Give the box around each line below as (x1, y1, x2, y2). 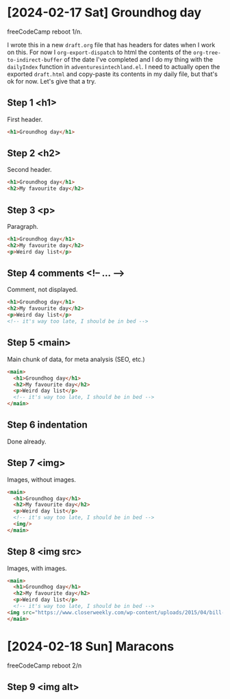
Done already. (7, 437, 47, 445)
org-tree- (192, 49, 221, 56)
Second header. (7, 166, 52, 174)
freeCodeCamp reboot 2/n (7, 661, 82, 670)
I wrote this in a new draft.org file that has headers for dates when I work (7, 40, 216, 49)
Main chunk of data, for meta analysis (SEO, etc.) (7, 355, 145, 363)
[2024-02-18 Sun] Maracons (7, 639, 175, 654)
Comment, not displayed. (7, 286, 78, 294)
